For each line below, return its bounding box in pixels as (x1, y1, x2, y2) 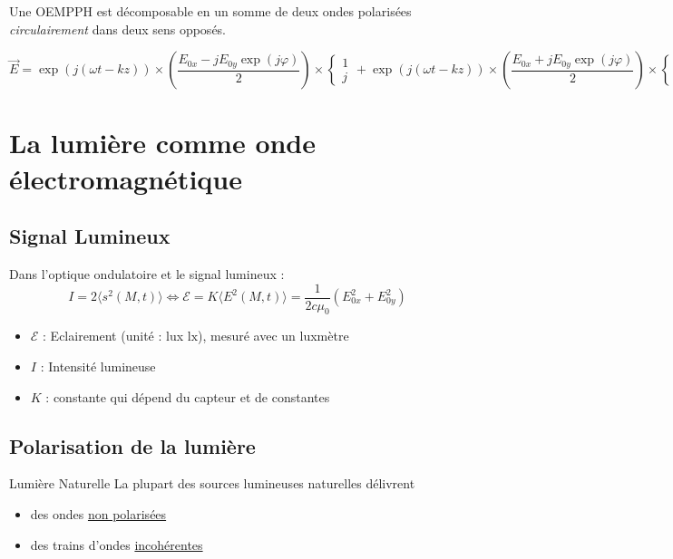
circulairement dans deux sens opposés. (9, 19, 227, 38)
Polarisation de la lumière (9, 431, 256, 459)
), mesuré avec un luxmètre (198, 326, 349, 345)
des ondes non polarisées (30, 504, 167, 523)
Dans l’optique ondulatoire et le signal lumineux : (9, 264, 285, 283)
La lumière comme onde (9, 124, 317, 161)
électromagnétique (9, 159, 242, 197)
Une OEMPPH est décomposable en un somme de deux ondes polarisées (9, 2, 412, 20)
